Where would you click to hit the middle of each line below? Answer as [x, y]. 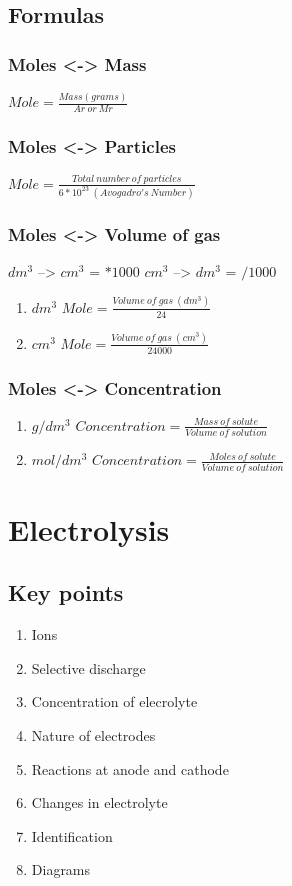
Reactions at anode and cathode [130, 768]
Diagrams [61, 869]
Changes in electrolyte [99, 802]
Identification [72, 835]
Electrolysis [89, 528]
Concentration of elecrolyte [114, 701]
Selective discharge [88, 667]
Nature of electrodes [93, 734]
